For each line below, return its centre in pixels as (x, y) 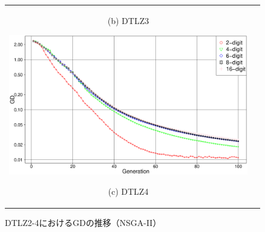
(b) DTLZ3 (128, 20)
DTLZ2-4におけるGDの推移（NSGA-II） (83, 223)
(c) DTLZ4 (128, 191)
